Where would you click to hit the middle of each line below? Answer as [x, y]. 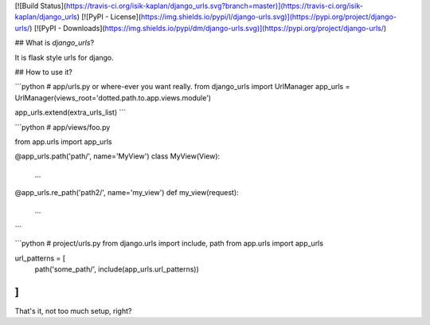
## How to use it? [44, 72]
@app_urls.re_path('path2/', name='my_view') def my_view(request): [127, 193]
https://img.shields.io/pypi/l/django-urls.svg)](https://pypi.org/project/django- [269, 17]
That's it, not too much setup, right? [73, 311]
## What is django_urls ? [55, 43]
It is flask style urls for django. [64, 57]
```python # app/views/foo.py [63, 127]
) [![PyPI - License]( [109, 17]
